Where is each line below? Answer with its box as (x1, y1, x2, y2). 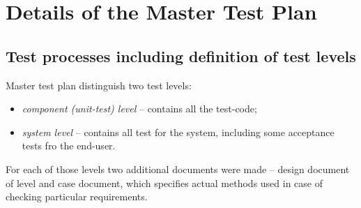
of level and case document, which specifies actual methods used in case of (6, 175, 323, 190)
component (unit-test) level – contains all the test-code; (22, 101, 257, 116)
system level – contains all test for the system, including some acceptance (22, 124, 335, 139)
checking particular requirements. (6, 189, 148, 204)
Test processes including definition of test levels (6, 45, 356, 66)
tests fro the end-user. (22, 138, 116, 153)
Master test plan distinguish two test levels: (6, 77, 192, 92)
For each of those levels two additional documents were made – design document (6, 161, 350, 176)
